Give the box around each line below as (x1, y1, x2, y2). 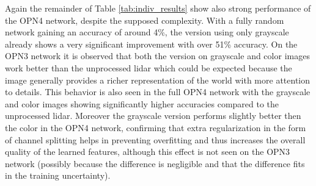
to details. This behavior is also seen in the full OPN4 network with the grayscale (5, 85, 310, 98)
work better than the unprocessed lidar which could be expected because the (5, 61, 292, 74)
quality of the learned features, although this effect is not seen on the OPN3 (5, 145, 290, 158)
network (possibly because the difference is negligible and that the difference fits (5, 157, 305, 170)
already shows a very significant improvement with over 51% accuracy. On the (5, 37, 298, 50)
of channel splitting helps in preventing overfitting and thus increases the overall (5, 133, 306, 146)
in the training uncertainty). (5, 169, 111, 182)
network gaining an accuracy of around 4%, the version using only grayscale (5, 26, 289, 38)
